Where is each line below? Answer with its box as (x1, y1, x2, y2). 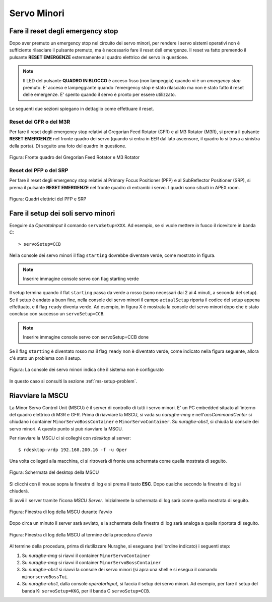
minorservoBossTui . (22, 573, 69, 580)
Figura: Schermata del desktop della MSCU (9, 469, 99, 475)
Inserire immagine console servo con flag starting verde (23, 276, 139, 282)
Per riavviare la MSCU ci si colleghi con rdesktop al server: (9, 435, 131, 441)
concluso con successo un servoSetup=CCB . (9, 311, 105, 317)
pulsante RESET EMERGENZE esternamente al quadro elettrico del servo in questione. (9, 54, 188, 60)
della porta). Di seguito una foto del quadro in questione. (9, 143, 127, 149)
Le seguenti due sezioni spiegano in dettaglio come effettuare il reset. (9, 105, 154, 112)
